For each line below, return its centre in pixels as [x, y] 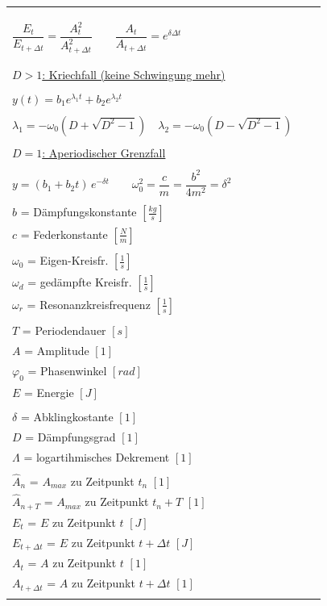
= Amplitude [57, 351]
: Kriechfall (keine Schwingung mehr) [134, 74]
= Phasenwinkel [67, 370]
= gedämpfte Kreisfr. [80, 282]
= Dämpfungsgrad [70, 436]
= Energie [49, 392]
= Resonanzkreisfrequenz [89, 304]
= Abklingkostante [67, 417]
